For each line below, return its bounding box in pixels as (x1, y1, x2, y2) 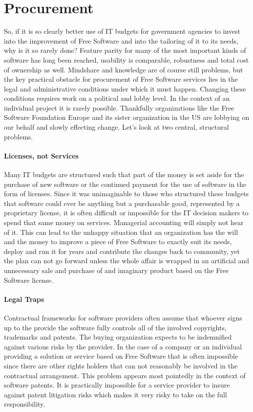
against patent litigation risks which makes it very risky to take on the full (4, 389, 227, 399)
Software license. (4, 275, 53, 285)
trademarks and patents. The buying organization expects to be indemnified (4, 332, 232, 342)
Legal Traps (4, 294, 44, 304)
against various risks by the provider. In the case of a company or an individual (4, 341, 242, 351)
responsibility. (4, 399, 45, 409)
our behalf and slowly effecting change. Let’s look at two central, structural (4, 122, 229, 132)
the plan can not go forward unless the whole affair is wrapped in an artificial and (4, 255, 250, 266)
